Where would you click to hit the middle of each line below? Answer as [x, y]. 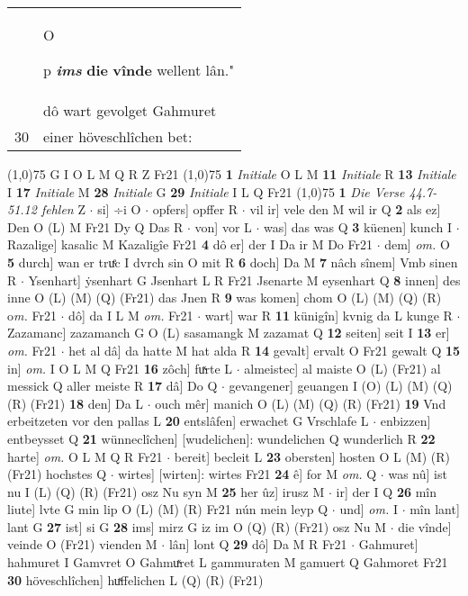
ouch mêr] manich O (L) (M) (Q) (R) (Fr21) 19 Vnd [301, 403]
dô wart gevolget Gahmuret [130, 110]
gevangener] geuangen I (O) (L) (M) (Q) [341, 386]
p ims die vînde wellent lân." [139, 70]
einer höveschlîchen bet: [118, 136]
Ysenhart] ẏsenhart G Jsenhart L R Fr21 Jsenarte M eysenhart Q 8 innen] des [244, 280]
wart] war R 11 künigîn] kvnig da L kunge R [328, 315]
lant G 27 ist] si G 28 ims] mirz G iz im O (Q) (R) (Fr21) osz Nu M [197, 526]
